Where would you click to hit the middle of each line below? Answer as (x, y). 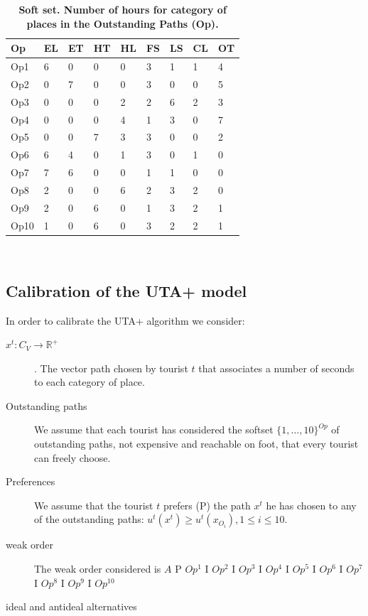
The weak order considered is (98, 569)
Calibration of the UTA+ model (126, 290)
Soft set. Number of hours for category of (123, 9)
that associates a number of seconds (276, 368)
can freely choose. (72, 457)
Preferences (31, 481)
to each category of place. (90, 382)
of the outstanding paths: (89, 519)
